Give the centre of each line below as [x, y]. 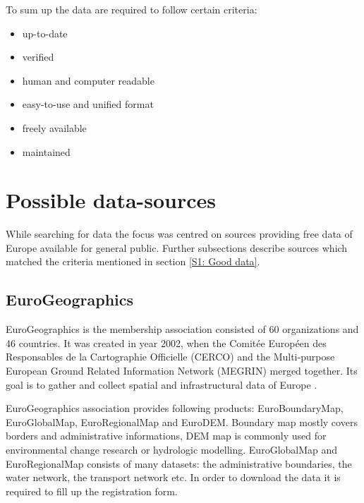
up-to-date [45, 33]
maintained [46, 151]
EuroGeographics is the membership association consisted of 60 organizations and [182, 329]
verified [38, 57]
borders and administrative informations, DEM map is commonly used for [166, 436]
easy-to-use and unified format [88, 104]
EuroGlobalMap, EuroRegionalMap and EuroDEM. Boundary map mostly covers [182, 422]
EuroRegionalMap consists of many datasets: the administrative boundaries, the [179, 463]
